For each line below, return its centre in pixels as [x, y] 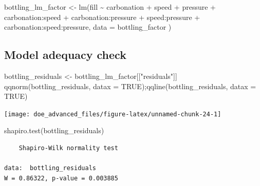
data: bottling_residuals [50, 168]
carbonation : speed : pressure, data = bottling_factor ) [88, 27]
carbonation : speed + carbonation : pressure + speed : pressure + [102, 17]
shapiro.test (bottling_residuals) [54, 130]
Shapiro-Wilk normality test [68, 148]
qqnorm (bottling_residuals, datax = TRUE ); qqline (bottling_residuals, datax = [130, 86]
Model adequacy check [65, 55]
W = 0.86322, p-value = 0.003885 [61, 178]
